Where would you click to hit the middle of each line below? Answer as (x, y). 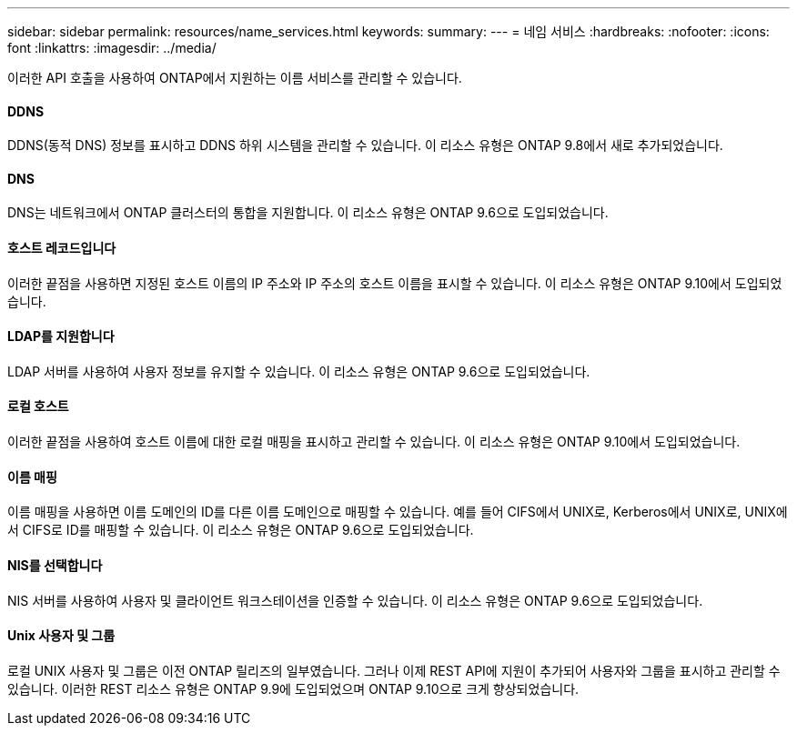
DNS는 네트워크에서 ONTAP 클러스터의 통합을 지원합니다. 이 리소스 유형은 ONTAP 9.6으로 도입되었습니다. (308, 213)
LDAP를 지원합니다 (61, 336)
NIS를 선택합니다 (55, 565)
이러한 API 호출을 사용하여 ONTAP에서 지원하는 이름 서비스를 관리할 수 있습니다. (235, 78)
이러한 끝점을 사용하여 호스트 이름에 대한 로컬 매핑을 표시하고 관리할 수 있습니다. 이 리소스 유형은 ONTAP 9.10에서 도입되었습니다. (374, 442)
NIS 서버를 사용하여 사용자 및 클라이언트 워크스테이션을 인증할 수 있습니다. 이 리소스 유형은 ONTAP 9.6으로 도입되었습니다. (355, 600)
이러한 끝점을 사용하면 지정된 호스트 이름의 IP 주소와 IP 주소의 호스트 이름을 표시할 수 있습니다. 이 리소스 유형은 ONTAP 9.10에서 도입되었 (395, 283)
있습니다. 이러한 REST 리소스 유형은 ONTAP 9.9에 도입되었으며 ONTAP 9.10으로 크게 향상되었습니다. (293, 688)
